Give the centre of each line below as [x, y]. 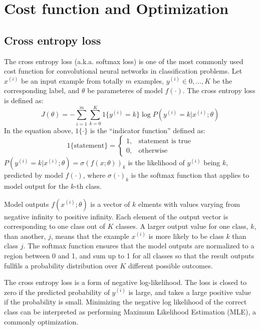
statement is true [165, 141]
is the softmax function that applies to [190, 175]
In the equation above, [39, 130]
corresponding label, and [42, 90]
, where [94, 175]
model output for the [36, 186]
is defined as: [24, 100]
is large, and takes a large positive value [190, 292]
